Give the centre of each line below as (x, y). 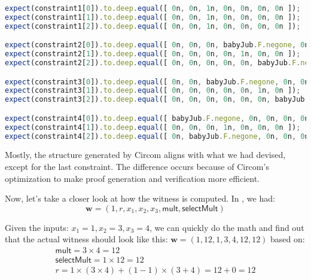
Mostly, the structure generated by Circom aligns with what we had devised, (145, 155)
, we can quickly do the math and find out (227, 227)
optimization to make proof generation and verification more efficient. (132, 178)
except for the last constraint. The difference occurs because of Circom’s (137, 167)
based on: (288, 239)
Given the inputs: (37, 227)
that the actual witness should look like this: (86, 239)
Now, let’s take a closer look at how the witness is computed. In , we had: (140, 198)
